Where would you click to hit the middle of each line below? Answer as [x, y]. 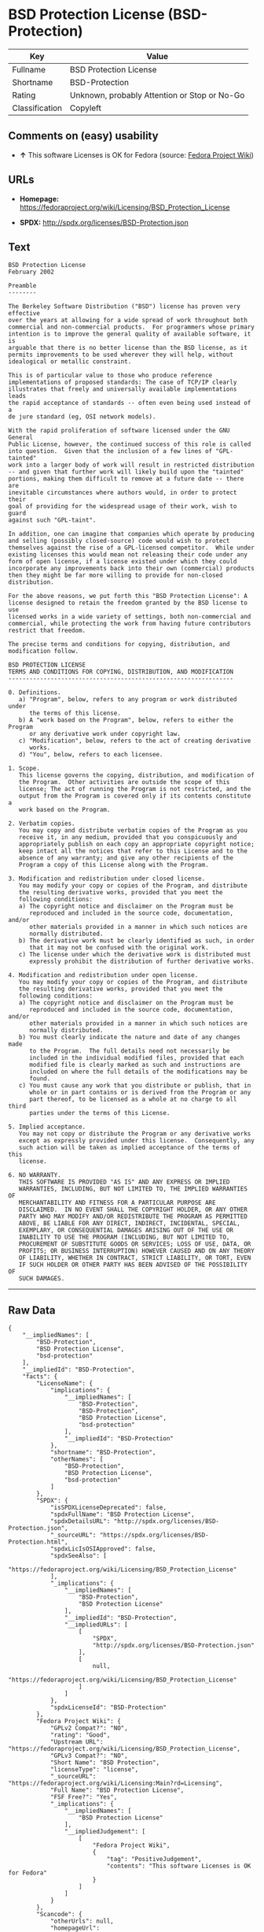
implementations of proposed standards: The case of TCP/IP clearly [123, 383]
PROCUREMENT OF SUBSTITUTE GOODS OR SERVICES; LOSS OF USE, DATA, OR [135, 1244]
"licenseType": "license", [94, 1770]
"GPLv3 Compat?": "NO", [89, 1756]
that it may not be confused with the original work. [119, 948]
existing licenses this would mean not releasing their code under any [128, 555]
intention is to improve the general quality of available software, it [130, 334]
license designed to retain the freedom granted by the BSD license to [128, 603]
